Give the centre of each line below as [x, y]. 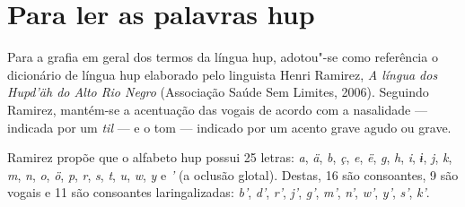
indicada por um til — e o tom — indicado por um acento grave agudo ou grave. [229, 127]
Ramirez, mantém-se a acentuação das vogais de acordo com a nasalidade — [217, 109]
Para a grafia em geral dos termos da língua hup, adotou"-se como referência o [223, 57]
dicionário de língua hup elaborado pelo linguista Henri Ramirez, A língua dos [223, 74]
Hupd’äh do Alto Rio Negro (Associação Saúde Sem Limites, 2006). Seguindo [218, 92]
